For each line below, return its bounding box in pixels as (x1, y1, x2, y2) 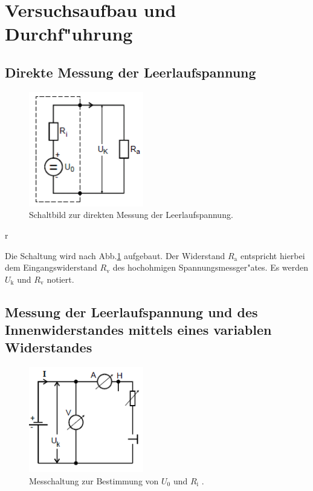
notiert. (47, 272, 74, 285)
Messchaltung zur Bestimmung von (29, 474, 159, 487)
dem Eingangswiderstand (5, 261, 97, 274)
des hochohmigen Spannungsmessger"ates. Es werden (112, 261, 309, 274)
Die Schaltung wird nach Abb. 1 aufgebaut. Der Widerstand (5, 249, 225, 262)
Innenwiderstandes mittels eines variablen (5, 320, 272, 339)
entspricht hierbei (240, 249, 305, 262)
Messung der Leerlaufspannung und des (5, 302, 258, 321)
